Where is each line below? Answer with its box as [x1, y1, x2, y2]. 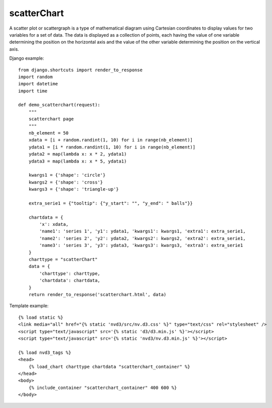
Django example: [9, 55, 45, 61]
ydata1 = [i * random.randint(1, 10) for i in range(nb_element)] [28, 144, 196, 150]
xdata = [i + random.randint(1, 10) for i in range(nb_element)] [28, 137, 193, 143]
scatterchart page [28, 116, 74, 122]
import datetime [18, 81, 58, 87]
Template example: [9, 303, 49, 309]
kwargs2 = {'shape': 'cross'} [28, 179, 103, 185]
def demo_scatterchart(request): [18, 102, 100, 108]
